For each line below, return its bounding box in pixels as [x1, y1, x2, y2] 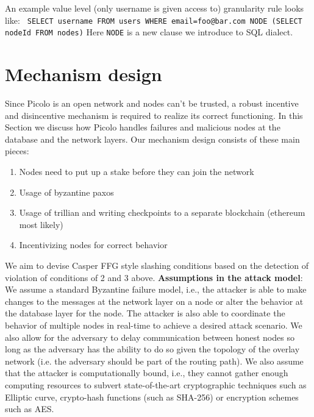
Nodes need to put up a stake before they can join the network [19, 165, 254, 177]
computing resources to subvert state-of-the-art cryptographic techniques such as [5, 378, 307, 391]
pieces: [5, 144, 29, 157]
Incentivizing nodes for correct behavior [19, 238, 168, 251]
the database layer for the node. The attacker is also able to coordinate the [5, 307, 285, 319]
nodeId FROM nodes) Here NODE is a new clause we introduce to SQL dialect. [5, 26, 293, 38]
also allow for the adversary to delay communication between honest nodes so [5, 330, 294, 343]
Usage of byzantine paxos [19, 185, 114, 198]
